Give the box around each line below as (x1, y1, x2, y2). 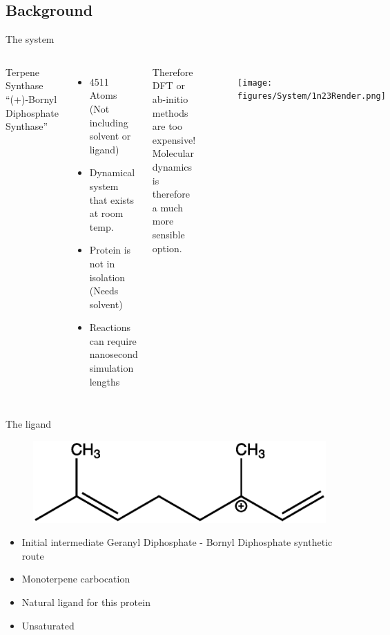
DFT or (152, 78, 185, 93)
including (89, 115, 128, 129)
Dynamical (89, 165, 135, 180)
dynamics (152, 159, 193, 173)
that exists (89, 192, 135, 207)
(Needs (89, 283, 119, 298)
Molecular (152, 146, 195, 160)
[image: (237, 77, 273, 88)
